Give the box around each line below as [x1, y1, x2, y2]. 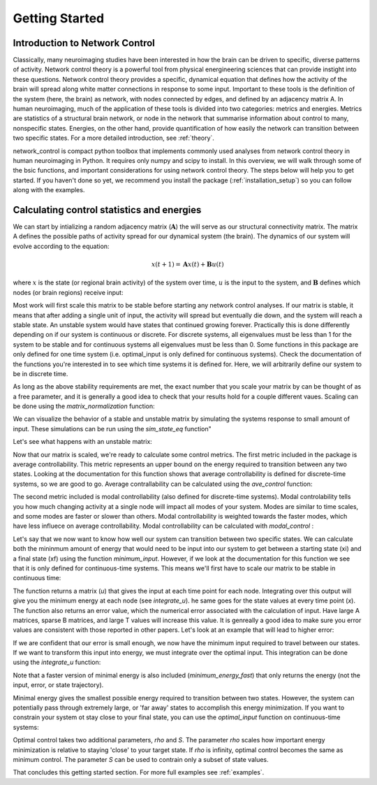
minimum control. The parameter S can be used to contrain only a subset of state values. [13, 755, 269, 763]
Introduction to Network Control [13, 37, 155, 49]
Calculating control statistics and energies [13, 203, 202, 216]
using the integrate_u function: [13, 658, 101, 667]
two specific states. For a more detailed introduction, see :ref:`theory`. [13, 134, 214, 143]
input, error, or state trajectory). [13, 681, 104, 689]
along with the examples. [13, 186, 85, 194]
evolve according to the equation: [13, 242, 110, 250]
